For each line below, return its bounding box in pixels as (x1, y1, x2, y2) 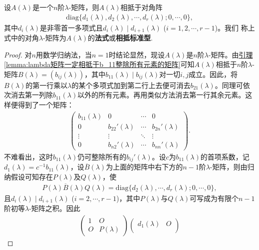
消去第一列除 (10, 89, 53, 100)
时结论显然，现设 (109, 49, 165, 59)
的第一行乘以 (25, 79, 68, 90)
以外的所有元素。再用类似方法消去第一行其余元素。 (77, 89, 246, 100)
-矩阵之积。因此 (29, 203, 80, 213)
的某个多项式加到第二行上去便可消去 (71, 79, 191, 90)
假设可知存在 (10, 171, 53, 181)
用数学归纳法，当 (35, 49, 92, 59)
